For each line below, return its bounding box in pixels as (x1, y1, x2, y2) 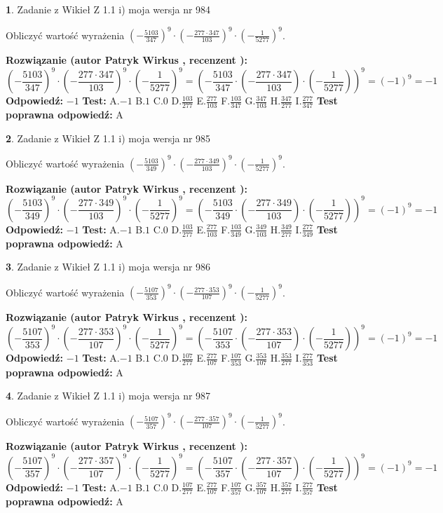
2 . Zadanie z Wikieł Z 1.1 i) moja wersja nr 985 (6, 130, 211, 145)
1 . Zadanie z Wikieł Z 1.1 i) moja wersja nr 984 (6, 2, 211, 16)
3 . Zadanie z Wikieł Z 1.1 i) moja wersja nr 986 (6, 259, 211, 274)
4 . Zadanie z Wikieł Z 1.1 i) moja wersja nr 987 (6, 388, 211, 403)
